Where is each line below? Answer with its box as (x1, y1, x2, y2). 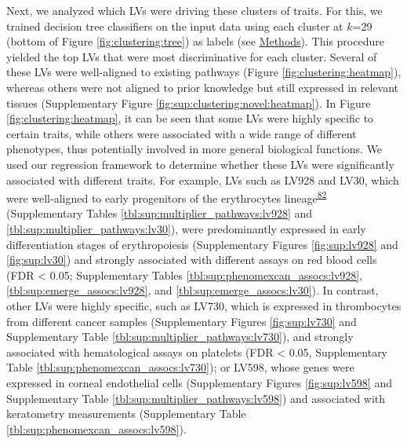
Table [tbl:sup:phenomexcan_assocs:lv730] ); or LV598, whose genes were (6, 359, 354, 375)
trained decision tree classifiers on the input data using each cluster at (6, 17, 343, 34)
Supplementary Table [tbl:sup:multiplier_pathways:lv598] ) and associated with (6, 390, 386, 406)
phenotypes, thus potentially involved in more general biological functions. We (6, 141, 383, 157)
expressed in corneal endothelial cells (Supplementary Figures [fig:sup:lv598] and (6, 374, 392, 390)
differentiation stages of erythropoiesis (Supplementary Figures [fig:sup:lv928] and (6, 236, 398, 252)
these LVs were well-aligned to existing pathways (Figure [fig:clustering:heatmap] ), (6, 64, 402, 80)
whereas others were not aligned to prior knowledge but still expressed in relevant (6, 79, 398, 95)
